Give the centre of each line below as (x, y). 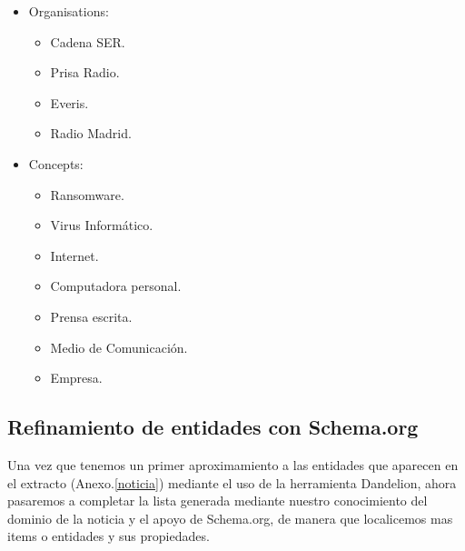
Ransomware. (87, 194)
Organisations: (69, 11)
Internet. (74, 255)
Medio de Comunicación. (119, 347)
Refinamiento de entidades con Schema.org (213, 427)
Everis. (69, 102)
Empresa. (76, 378)
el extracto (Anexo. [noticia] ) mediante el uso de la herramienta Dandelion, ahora (232, 482)
